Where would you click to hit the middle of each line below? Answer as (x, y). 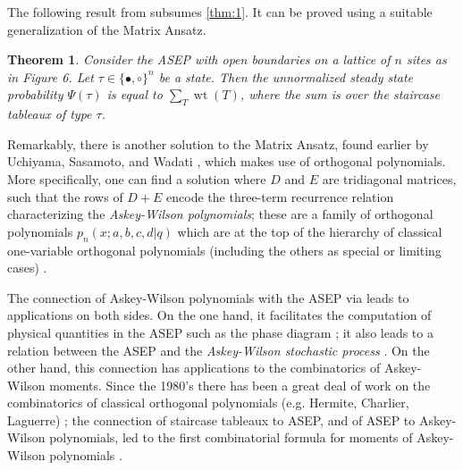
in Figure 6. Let (51, 76)
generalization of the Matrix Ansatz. (107, 29)
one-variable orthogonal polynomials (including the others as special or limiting (224, 250)
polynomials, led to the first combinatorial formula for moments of (231, 437)
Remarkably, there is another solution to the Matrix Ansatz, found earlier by (218, 143)
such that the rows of (65, 196)
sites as (426, 59)
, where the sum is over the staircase (340, 94)
